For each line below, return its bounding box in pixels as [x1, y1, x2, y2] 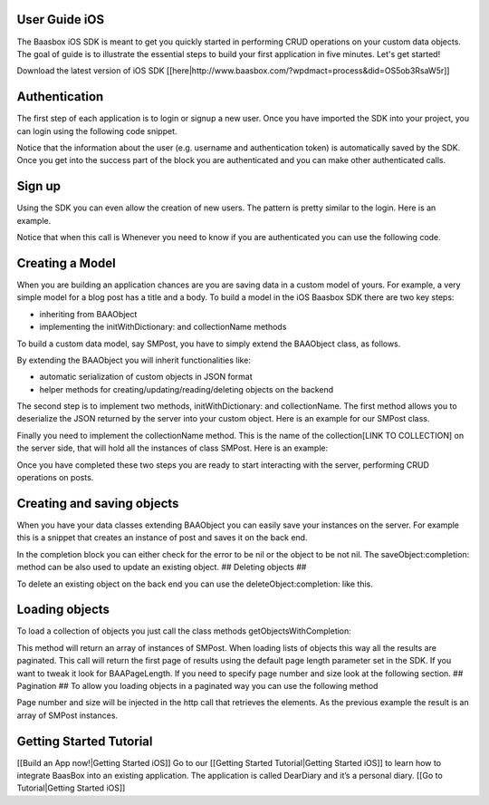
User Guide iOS [16, 12, 105, 27]
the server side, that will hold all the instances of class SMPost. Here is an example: [16, 442, 329, 453]
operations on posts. [16, 472, 94, 483]
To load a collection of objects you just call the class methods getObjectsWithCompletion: [16, 626, 352, 636]
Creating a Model [16, 255, 117, 271]
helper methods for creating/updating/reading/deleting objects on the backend [39, 383, 334, 394]
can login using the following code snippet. [16, 125, 177, 136]
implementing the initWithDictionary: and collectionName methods [39, 322, 287, 333]
